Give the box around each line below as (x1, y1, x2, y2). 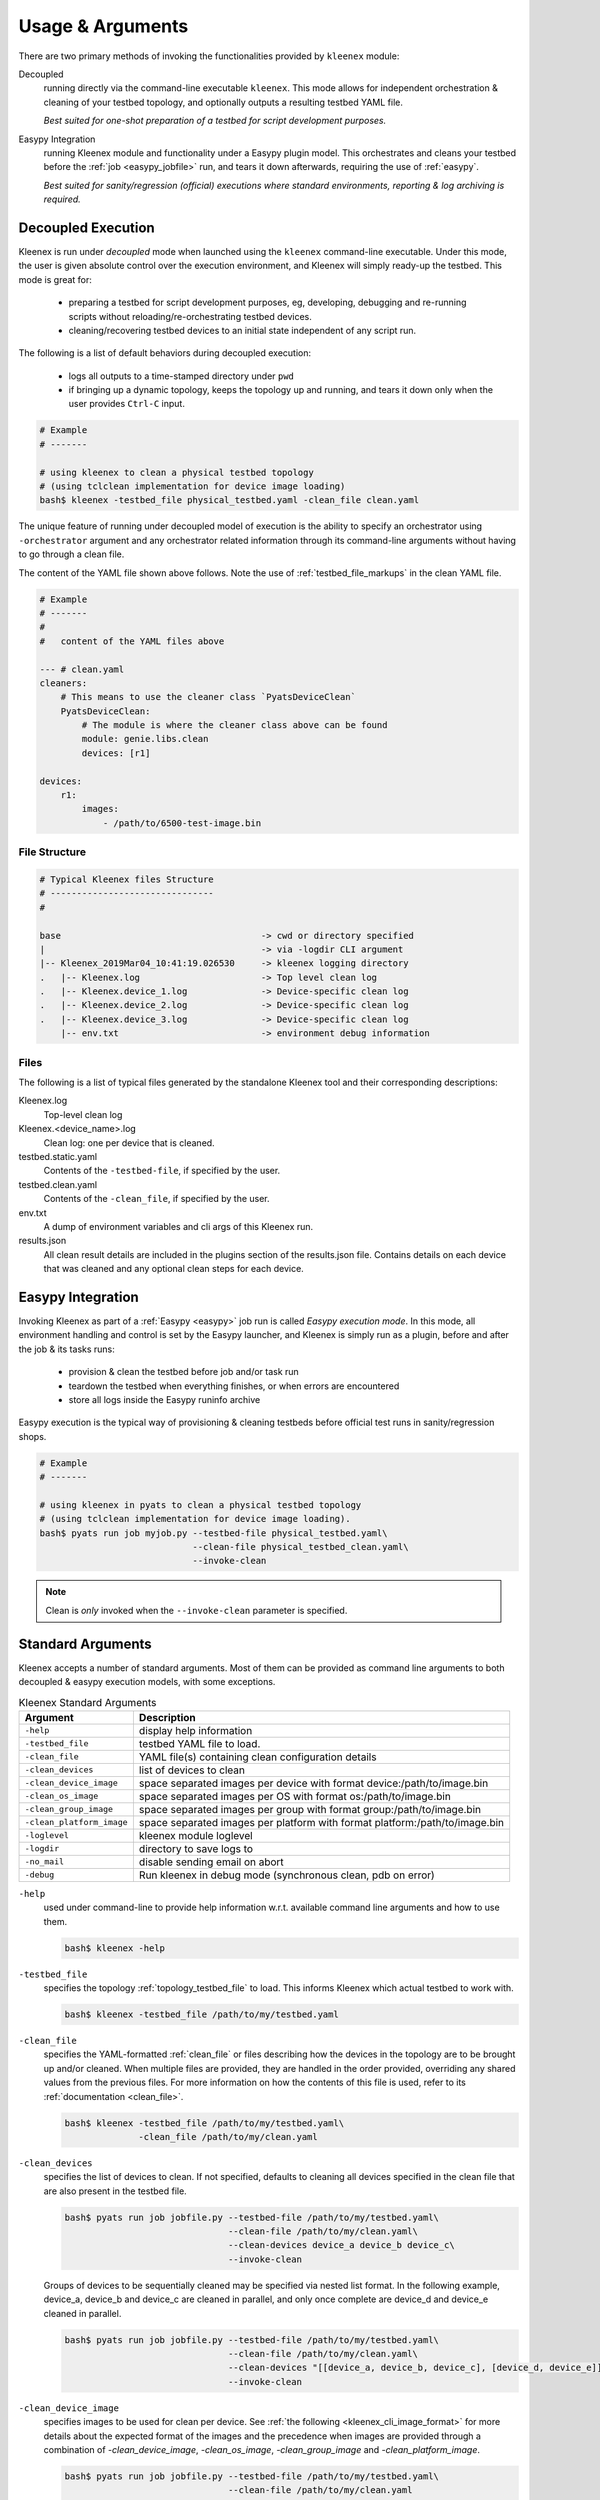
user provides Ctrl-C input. (68, 398, 185, 410)
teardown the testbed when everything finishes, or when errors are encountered (68, 1380, 400, 1392)
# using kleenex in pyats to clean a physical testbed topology (39, 1499, 362, 1510)
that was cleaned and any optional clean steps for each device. (43, 1263, 304, 1275)
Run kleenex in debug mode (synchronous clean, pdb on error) (138, 1868, 435, 1882)
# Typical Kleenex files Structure (39, 873, 214, 885)
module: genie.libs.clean (81, 733, 209, 745)
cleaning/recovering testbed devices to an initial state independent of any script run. (68, 324, 417, 336)
